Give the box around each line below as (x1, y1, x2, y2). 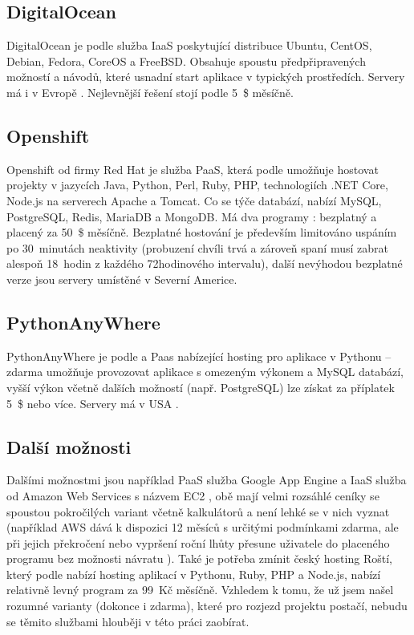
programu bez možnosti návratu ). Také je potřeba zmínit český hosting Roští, (6, 550, 392, 567)
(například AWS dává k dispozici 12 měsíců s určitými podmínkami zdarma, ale (6, 519, 399, 536)
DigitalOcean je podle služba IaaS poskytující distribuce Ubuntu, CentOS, (6, 37, 372, 54)
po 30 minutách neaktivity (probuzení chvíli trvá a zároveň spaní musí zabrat (6, 239, 388, 256)
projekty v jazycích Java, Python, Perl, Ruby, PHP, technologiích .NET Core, (6, 176, 388, 193)
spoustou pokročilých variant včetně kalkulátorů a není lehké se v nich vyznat (6, 503, 390, 520)
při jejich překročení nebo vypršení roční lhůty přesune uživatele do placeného (6, 534, 390, 551)
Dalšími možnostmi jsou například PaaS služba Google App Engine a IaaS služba (6, 471, 407, 488)
